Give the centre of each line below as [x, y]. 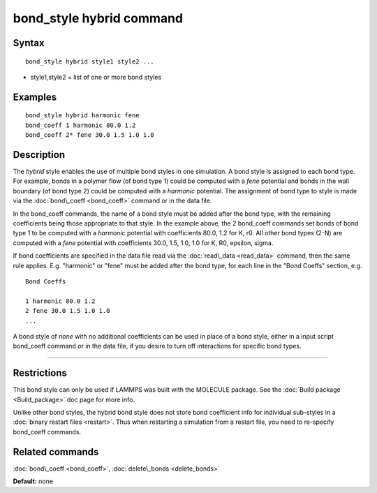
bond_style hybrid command [98, 18]
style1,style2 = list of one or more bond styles [96, 77]
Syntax [29, 43]
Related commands [56, 451]
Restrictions [40, 373]
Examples [35, 97]
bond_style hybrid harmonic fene [82, 116]
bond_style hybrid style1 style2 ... [90, 61]
